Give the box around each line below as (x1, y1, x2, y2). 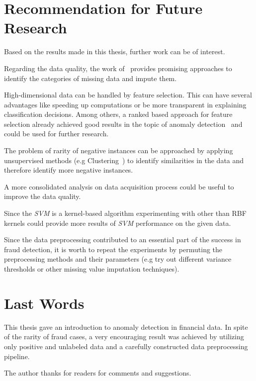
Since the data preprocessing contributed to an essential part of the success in (4, 234, 241, 245)
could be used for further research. (4, 128, 109, 139)
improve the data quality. (4, 191, 81, 201)
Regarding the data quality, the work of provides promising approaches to (4, 63, 232, 73)
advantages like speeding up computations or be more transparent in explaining (4, 99, 247, 109)
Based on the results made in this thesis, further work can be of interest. (4, 46, 225, 57)
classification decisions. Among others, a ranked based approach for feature (4, 109, 233, 119)
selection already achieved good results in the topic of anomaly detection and (4, 118, 243, 129)
